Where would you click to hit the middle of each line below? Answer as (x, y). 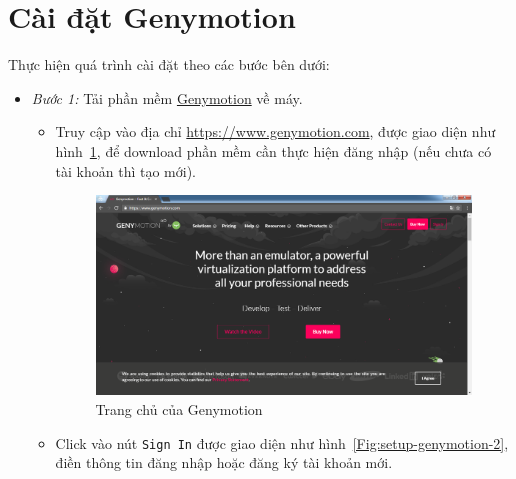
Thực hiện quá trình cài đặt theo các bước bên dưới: (169, 64)
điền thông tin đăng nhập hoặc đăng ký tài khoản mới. (224, 462)
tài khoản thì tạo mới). (125, 170)
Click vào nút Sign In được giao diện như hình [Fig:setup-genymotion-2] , (282, 442)
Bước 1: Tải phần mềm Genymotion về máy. (167, 97)
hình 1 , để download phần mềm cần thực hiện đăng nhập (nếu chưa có (273, 150)
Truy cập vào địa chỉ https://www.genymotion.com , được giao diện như (275, 131)
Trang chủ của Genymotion (179, 409)
